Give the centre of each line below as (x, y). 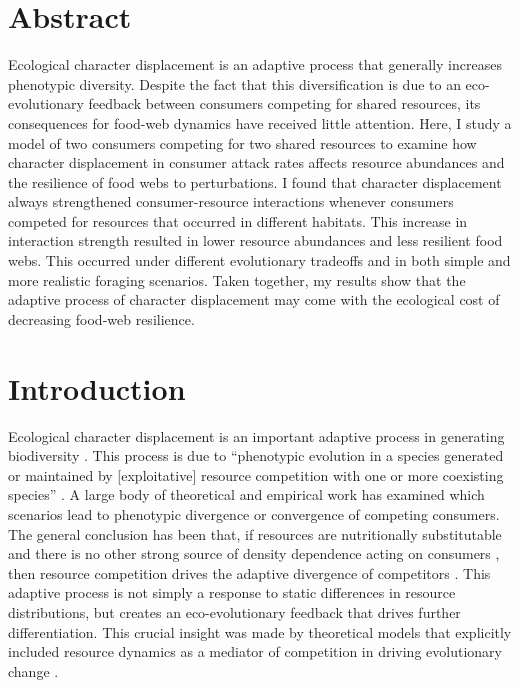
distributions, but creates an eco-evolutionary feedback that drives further (234, 611)
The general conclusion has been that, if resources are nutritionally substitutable (255, 533)
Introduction (97, 387)
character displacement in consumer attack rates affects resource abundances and (256, 162)
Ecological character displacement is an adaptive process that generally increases (255, 64)
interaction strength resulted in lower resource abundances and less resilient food (255, 240)
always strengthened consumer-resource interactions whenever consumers (231, 201)
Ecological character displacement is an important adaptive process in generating (256, 435)
